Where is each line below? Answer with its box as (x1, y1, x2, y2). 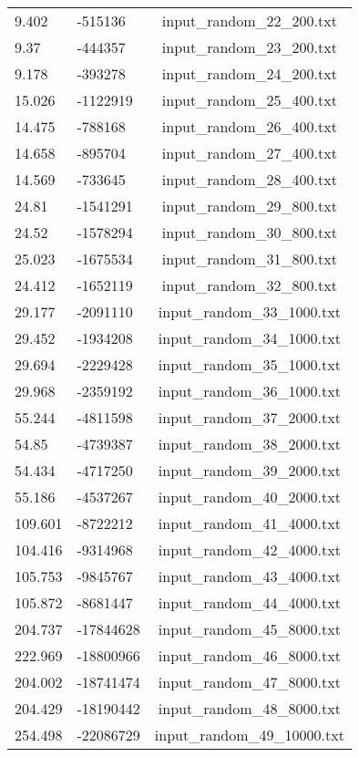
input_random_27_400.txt (161, 142, 337, 163)
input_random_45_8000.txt (158, 618, 341, 639)
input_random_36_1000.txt (158, 380, 341, 401)
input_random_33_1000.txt (158, 301, 341, 322)
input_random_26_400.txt (161, 116, 337, 137)
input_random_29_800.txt (161, 195, 337, 216)
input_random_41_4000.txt (158, 513, 341, 534)
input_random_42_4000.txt (158, 539, 341, 560)
